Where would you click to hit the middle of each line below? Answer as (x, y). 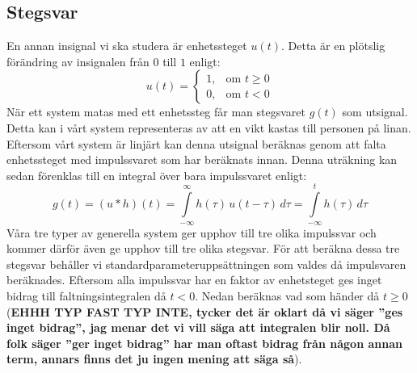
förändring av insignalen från (78, 61)
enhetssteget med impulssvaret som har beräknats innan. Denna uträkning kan (202, 159)
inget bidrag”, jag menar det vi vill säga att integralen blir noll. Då (198, 327)
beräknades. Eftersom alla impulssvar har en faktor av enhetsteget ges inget (194, 280)
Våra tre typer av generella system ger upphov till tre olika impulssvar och (192, 232)
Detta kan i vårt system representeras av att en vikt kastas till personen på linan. (209, 127)
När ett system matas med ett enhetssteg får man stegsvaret (156, 112)
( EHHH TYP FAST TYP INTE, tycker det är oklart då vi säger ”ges (205, 311)
